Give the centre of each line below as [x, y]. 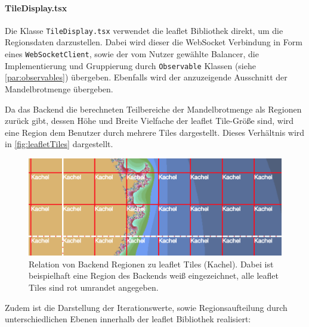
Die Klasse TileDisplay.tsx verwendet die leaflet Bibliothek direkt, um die [144, 30]
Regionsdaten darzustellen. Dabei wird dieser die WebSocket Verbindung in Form [154, 42]
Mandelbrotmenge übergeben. [59, 88]
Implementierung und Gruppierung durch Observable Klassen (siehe [130, 65]
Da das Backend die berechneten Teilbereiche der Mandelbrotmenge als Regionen [153, 109]
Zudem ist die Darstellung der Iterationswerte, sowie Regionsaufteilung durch [146, 307]
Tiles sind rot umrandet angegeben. [94, 287]
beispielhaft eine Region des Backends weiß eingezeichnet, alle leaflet [154, 275]
